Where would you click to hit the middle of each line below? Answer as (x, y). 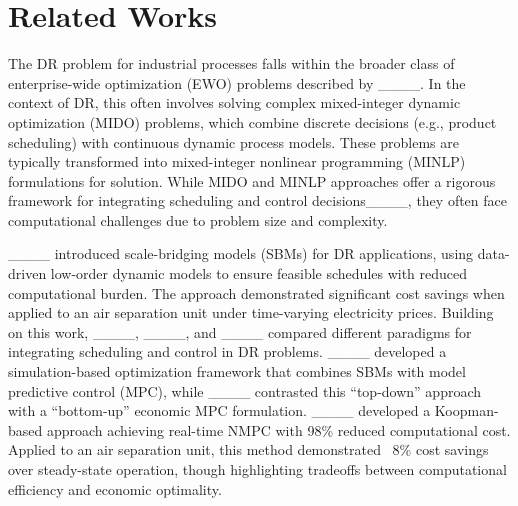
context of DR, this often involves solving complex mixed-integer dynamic (234, 102)
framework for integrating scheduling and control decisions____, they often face (257, 200)
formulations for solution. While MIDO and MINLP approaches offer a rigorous (252, 180)
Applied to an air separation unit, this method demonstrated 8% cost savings (248, 449)
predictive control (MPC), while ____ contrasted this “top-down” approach (245, 390)
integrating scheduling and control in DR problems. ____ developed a (227, 351)
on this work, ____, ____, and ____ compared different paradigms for (240, 331)
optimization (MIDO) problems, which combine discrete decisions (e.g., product (252, 121)
